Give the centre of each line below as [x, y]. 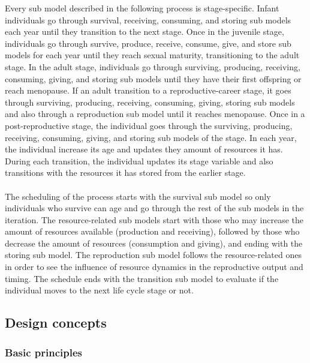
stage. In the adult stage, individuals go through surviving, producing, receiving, [153, 66]
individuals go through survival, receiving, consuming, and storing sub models [148, 19]
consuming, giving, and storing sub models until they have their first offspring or [153, 78]
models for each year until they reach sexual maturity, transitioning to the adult [152, 55]
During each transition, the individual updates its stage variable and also [139, 160]
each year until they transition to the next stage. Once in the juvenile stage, [145, 31]
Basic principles [43, 352]
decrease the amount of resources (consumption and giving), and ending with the [154, 243]
